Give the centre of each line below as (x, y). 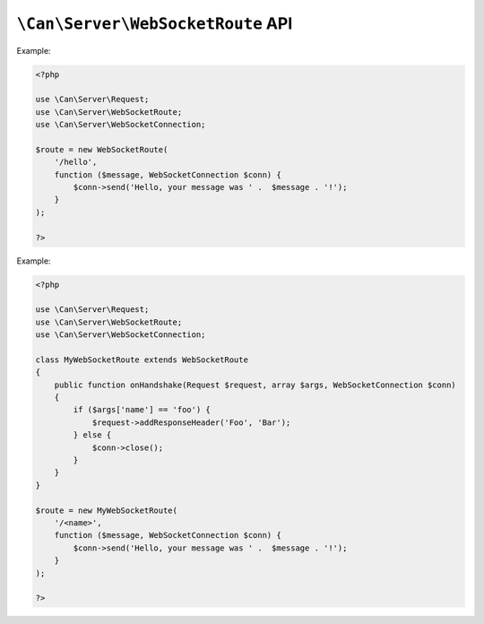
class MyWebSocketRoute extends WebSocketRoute (142, 360)
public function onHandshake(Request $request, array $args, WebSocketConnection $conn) (255, 385)
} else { (92, 435)
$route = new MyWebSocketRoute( (107, 510)
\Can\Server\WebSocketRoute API (155, 23)
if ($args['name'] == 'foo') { (142, 410)
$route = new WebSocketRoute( (102, 149)
